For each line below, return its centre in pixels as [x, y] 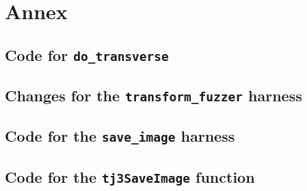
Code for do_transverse [87, 54]
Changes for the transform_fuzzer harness [153, 95]
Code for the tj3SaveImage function [130, 176]
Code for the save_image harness [120, 136]
